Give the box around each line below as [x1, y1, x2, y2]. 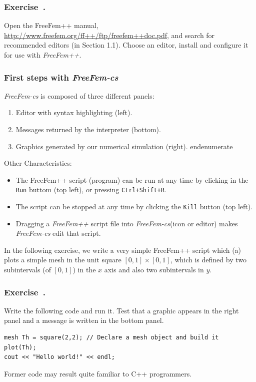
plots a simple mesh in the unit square [4, 254, 121, 265]
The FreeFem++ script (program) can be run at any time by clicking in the [15, 174, 248, 185]
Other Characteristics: [4, 158, 72, 168]
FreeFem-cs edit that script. [15, 228, 101, 238]
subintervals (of [4, 264, 51, 275]
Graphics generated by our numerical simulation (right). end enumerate [15, 141, 233, 151]
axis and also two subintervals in [104, 264, 204, 275]
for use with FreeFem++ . [4, 50, 81, 60]
